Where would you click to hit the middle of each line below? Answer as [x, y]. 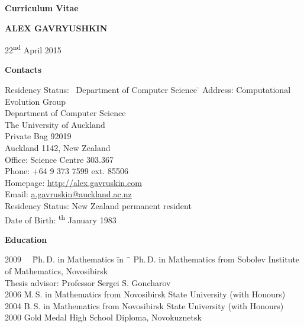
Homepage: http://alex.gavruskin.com [73, 182]
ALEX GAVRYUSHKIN [56, 28]
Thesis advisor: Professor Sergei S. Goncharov [88, 282]
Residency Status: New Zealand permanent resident [98, 205]
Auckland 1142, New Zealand [58, 148]
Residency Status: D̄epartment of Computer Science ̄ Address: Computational [148, 90]
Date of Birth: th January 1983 [61, 219]
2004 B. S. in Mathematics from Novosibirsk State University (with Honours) [144, 305]
